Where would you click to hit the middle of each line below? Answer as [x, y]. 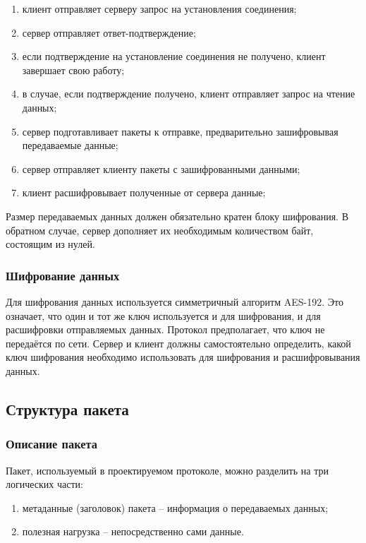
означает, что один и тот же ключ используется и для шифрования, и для [163, 315]
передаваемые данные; [70, 145]
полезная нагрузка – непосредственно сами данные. [133, 531]
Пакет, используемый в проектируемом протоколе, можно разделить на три [167, 470]
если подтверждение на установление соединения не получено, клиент [174, 56]
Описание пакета [51, 444]
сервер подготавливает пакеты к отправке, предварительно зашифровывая [180, 131]
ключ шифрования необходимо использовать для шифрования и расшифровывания [183, 357]
